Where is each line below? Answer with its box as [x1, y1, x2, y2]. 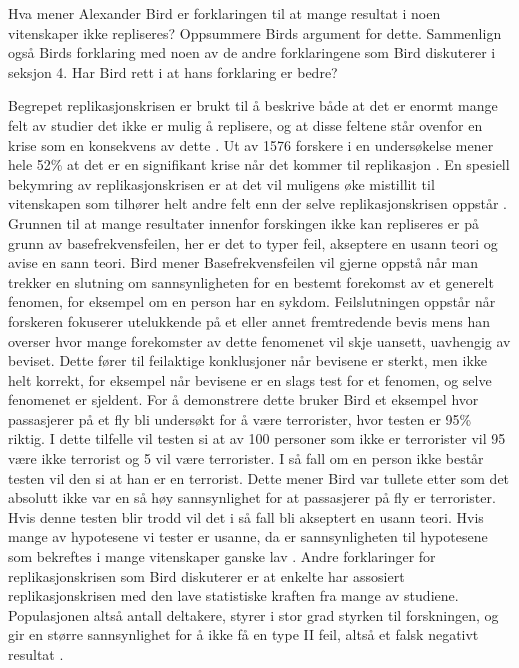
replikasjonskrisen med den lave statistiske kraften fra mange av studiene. [8, 585, 459, 606]
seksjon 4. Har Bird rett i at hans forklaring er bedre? [8, 61, 338, 82]
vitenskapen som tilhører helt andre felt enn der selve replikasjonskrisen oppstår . [8, 193, 508, 214]
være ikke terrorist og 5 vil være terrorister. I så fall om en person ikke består [8, 448, 484, 469]
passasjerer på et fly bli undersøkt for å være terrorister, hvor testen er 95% [8, 408, 472, 429]
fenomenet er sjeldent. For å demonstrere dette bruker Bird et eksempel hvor [8, 389, 479, 410]
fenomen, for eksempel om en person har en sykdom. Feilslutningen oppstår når [8, 291, 496, 312]
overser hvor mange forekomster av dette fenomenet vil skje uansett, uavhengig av [8, 330, 511, 351]
